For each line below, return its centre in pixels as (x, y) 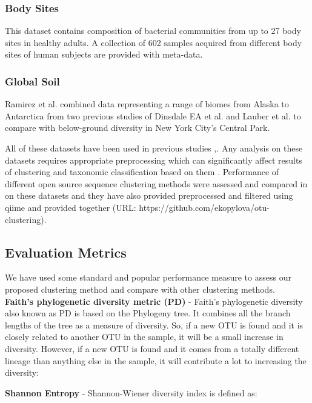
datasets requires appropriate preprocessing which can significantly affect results (154, 160)
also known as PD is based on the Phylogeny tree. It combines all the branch (148, 313)
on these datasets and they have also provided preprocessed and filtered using (149, 195)
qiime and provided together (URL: (71, 207)
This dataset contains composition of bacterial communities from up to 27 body (153, 31)
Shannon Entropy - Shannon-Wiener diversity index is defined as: (131, 392)
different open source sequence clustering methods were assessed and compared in (156, 183)
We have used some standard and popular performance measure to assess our (148, 277)
